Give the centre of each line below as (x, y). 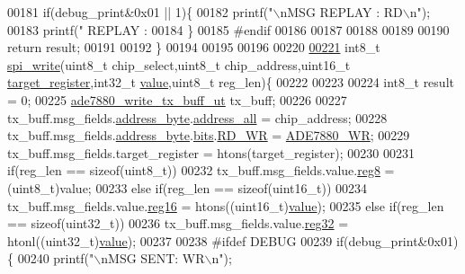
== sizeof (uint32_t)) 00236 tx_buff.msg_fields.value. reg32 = (178, 223)
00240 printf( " (56, 258)
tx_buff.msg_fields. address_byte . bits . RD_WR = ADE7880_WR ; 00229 (209, 135)
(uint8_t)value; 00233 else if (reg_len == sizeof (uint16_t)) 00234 (188, 187)
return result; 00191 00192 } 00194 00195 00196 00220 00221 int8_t (194, 47)
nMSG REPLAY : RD (341, 12)
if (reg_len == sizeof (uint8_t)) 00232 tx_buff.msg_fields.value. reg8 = (201, 170)
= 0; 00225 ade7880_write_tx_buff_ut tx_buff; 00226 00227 (177, 99)
